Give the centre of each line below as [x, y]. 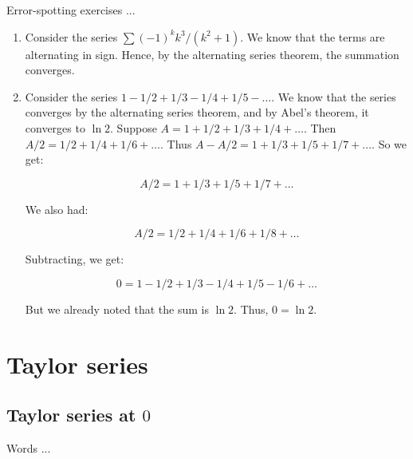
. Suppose [134, 127]
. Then [320, 127]
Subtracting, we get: [75, 259]
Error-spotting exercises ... [71, 10]
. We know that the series [334, 96]
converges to [55, 127]
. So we [389, 143]
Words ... [29, 448]
